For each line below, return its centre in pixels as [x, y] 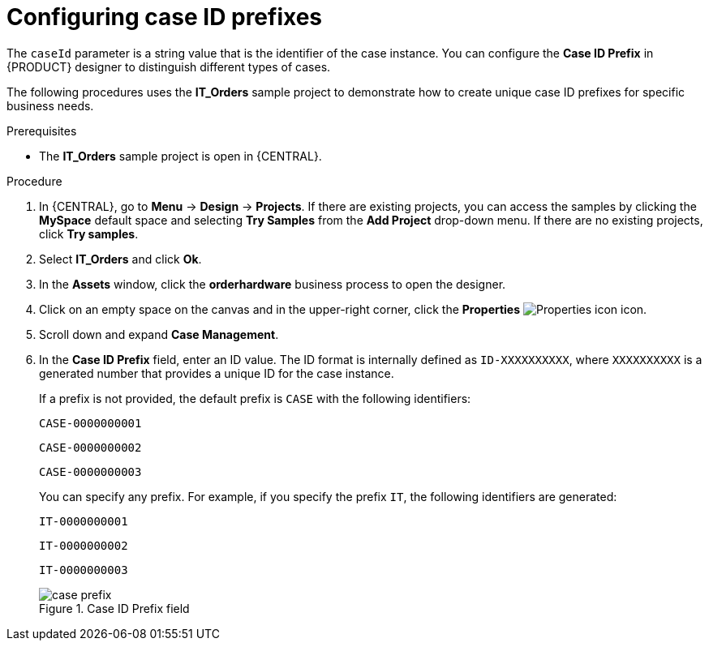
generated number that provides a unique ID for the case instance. [217, 373]
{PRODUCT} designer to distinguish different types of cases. [169, 66]
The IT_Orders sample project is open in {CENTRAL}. [180, 156]
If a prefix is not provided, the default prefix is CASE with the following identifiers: [255, 398]
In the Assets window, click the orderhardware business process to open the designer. [273, 284]
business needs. [50, 105]
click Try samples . [89, 234]
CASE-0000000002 [90, 447]
